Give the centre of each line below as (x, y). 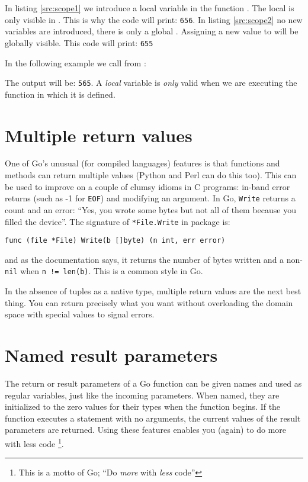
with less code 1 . (34, 442)
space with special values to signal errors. (80, 314)
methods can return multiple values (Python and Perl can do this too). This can (151, 175)
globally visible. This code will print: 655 (79, 42)
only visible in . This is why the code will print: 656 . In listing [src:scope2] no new (154, 19)
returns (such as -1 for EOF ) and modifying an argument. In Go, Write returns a (150, 198)
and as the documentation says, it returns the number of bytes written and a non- (154, 259)
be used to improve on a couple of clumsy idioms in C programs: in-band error (147, 186)
